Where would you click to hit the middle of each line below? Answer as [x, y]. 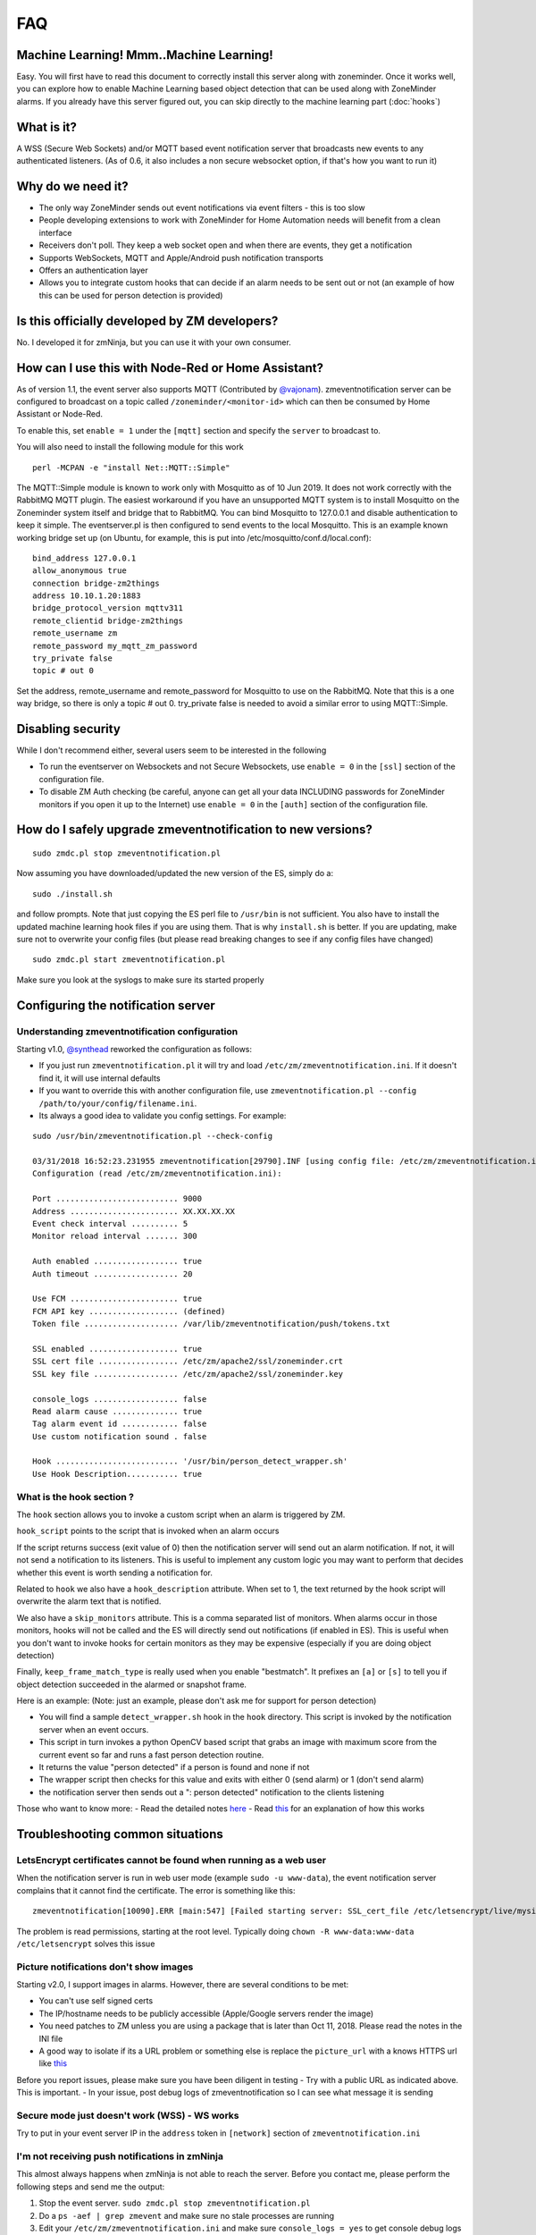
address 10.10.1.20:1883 [87, 596]
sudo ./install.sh [73, 894]
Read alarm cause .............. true [117, 1411]
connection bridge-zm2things [96, 583]
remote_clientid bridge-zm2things [108, 620]
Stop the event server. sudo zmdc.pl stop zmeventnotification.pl [175, 2203]
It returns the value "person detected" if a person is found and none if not [174, 1767]
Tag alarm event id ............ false [120, 1424]
